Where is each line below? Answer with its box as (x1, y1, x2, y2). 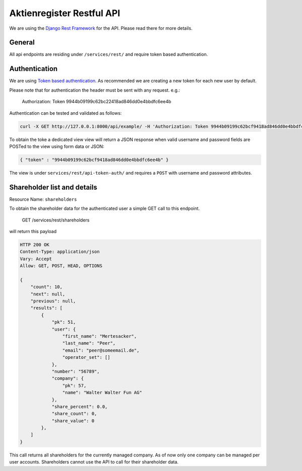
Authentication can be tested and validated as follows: (9, 110, 122, 116)
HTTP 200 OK (20, 242, 50, 248)
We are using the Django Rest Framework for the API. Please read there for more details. (9, 25, 193, 31)
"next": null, (30, 291, 65, 297)
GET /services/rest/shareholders (22, 217, 90, 223)
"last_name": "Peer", (62, 340, 116, 346)
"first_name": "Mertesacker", (62, 334, 137, 339)
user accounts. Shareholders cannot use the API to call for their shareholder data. (9, 459, 179, 465)
